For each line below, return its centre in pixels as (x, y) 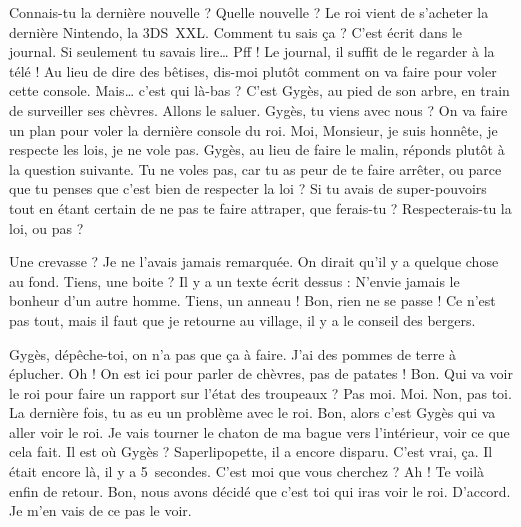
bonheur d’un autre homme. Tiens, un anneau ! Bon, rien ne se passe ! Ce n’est (252, 300)
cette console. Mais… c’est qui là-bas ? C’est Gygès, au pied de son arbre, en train (259, 90)
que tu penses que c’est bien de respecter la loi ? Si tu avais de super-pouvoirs (248, 188)
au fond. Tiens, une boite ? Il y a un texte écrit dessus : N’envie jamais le (234, 280)
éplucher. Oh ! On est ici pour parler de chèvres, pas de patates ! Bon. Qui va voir (261, 373)
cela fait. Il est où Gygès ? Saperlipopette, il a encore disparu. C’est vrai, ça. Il (251, 451)
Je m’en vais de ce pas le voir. (100, 510)
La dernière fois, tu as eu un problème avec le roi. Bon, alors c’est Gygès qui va (252, 412)
